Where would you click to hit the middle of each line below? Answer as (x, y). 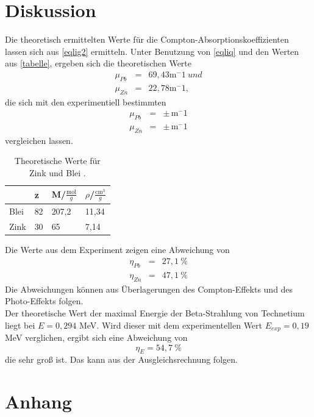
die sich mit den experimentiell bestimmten (86, 102)
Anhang (38, 401)
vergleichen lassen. (39, 140)
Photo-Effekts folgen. (44, 301)
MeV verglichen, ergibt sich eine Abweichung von (96, 337)
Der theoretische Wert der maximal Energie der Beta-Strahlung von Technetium (155, 313)
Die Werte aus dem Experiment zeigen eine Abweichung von (117, 249)
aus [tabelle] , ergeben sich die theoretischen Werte (98, 63)
